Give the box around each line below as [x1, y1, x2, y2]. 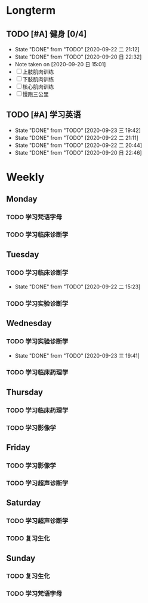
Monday [6, 194, 38, 204]
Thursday [6, 387, 44, 397]
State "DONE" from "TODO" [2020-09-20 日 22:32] [14, 53, 142, 60]
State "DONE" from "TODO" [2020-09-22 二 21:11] [14, 134, 138, 141]
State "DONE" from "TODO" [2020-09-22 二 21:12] [14, 46, 140, 53]
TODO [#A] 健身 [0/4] [6, 29, 87, 39]
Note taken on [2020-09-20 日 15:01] [14, 61, 106, 67]
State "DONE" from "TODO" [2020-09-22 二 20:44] [14, 141, 142, 149]
